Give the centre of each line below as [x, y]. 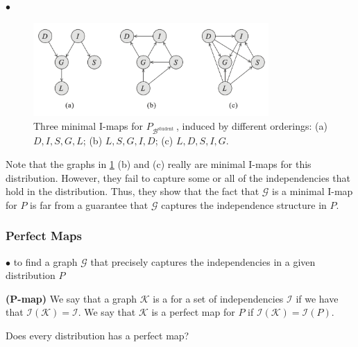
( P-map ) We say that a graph [71, 298]
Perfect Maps [44, 236]
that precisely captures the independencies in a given [203, 261]
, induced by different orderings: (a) [252, 125]
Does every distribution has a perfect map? [97, 335]
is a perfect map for [193, 312]
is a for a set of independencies [218, 298]
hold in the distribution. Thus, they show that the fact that [133, 191]
